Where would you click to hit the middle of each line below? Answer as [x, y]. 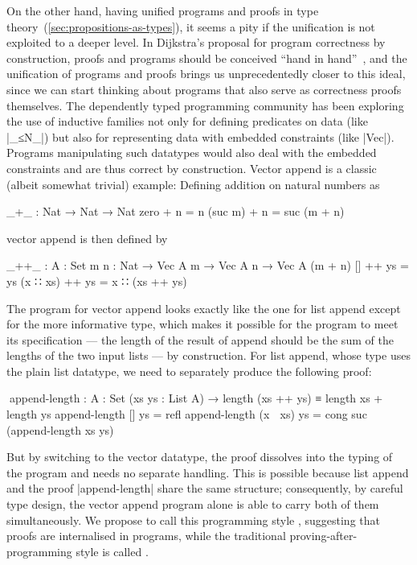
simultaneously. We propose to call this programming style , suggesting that [193, 520]
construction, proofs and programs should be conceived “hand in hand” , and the [207, 58]
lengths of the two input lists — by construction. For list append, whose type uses [208, 355]
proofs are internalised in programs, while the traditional [146, 536]
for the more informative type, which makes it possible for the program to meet [202, 324]
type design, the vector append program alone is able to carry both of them [193, 504]
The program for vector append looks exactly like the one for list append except [204, 308]
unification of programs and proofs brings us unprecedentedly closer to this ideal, [206, 74]
